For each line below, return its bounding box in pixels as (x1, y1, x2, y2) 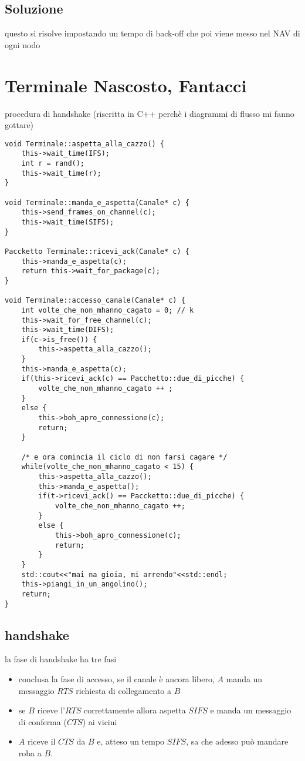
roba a (18, 746, 42, 759)
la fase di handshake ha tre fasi (5, 653, 117, 665)
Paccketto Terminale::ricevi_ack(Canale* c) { (5, 247, 189, 256)
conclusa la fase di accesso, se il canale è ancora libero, (18, 673, 215, 685)
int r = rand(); (21, 159, 85, 168)
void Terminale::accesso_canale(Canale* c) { (5, 296, 185, 305)
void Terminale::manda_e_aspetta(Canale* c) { (5, 198, 189, 207)
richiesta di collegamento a (76, 684, 172, 696)
